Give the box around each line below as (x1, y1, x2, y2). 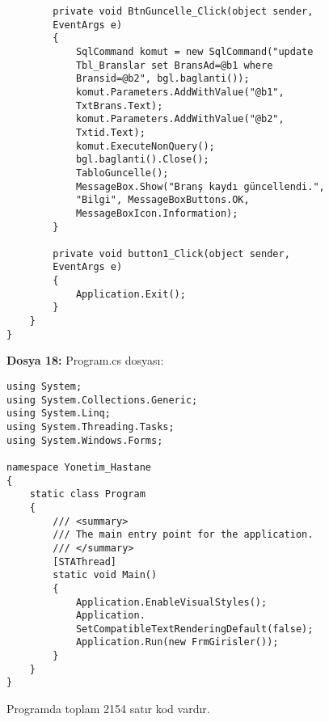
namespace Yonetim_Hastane (6, 461, 151, 473)
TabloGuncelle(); (75, 167, 169, 179)
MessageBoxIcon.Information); (75, 207, 238, 219)
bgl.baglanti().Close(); (75, 154, 209, 166)
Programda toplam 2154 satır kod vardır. (6, 700, 210, 717)
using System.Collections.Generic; (6, 394, 198, 406)
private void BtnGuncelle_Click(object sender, (53, 6, 314, 17)
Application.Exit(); (75, 288, 186, 300)
